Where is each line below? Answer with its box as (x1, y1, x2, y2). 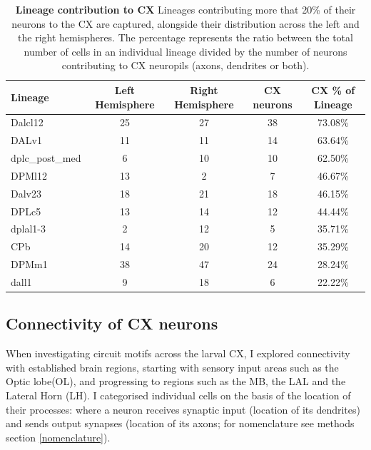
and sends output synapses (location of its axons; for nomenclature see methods (6, 416, 355, 431)
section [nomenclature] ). (6, 429, 111, 444)
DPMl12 (11, 168, 47, 183)
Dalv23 (11, 185, 41, 200)
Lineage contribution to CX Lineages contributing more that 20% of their (15, 2, 356, 16)
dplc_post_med (11, 150, 81, 165)
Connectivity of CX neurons (6, 312, 218, 334)
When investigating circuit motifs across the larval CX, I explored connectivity (6, 346, 350, 361)
